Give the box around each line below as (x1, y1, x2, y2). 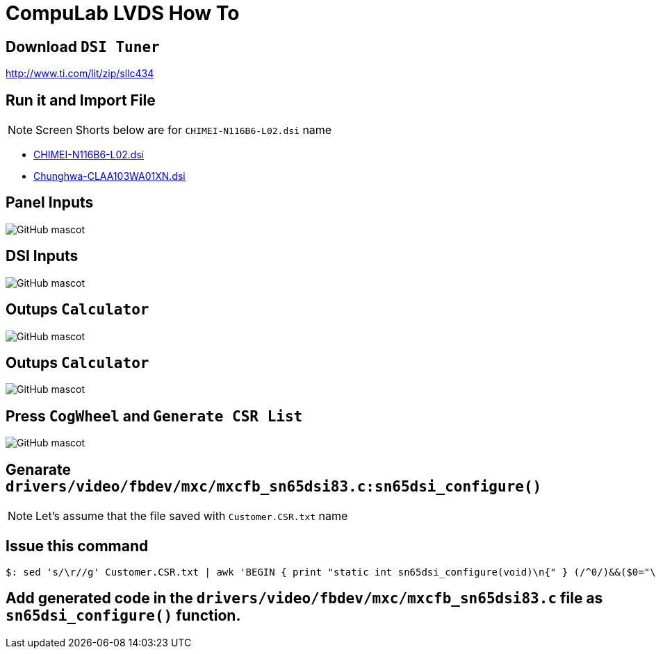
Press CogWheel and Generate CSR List (6, 407, 303, 425)
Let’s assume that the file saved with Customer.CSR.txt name (35, 509, 348, 523)
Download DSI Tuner (6, 37, 160, 56)
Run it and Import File (6, 91, 156, 109)
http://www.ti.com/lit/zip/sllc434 (6, 67, 154, 80)
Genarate (6, 460, 71, 478)
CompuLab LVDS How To (6, 1, 240, 25)
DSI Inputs (6, 247, 79, 265)
